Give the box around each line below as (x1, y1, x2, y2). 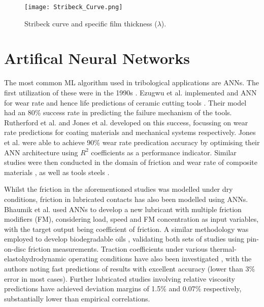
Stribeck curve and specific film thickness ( (24, 18, 157, 28)
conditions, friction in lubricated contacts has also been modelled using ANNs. (4, 193, 248, 204)
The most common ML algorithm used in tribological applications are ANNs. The (4, 77, 259, 88)
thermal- (210, 243, 237, 254)
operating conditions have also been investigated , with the (68, 253, 252, 264)
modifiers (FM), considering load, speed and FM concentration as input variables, (4, 214, 259, 224)
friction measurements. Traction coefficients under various (28, 243, 208, 254)
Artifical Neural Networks (4, 48, 190, 69)
